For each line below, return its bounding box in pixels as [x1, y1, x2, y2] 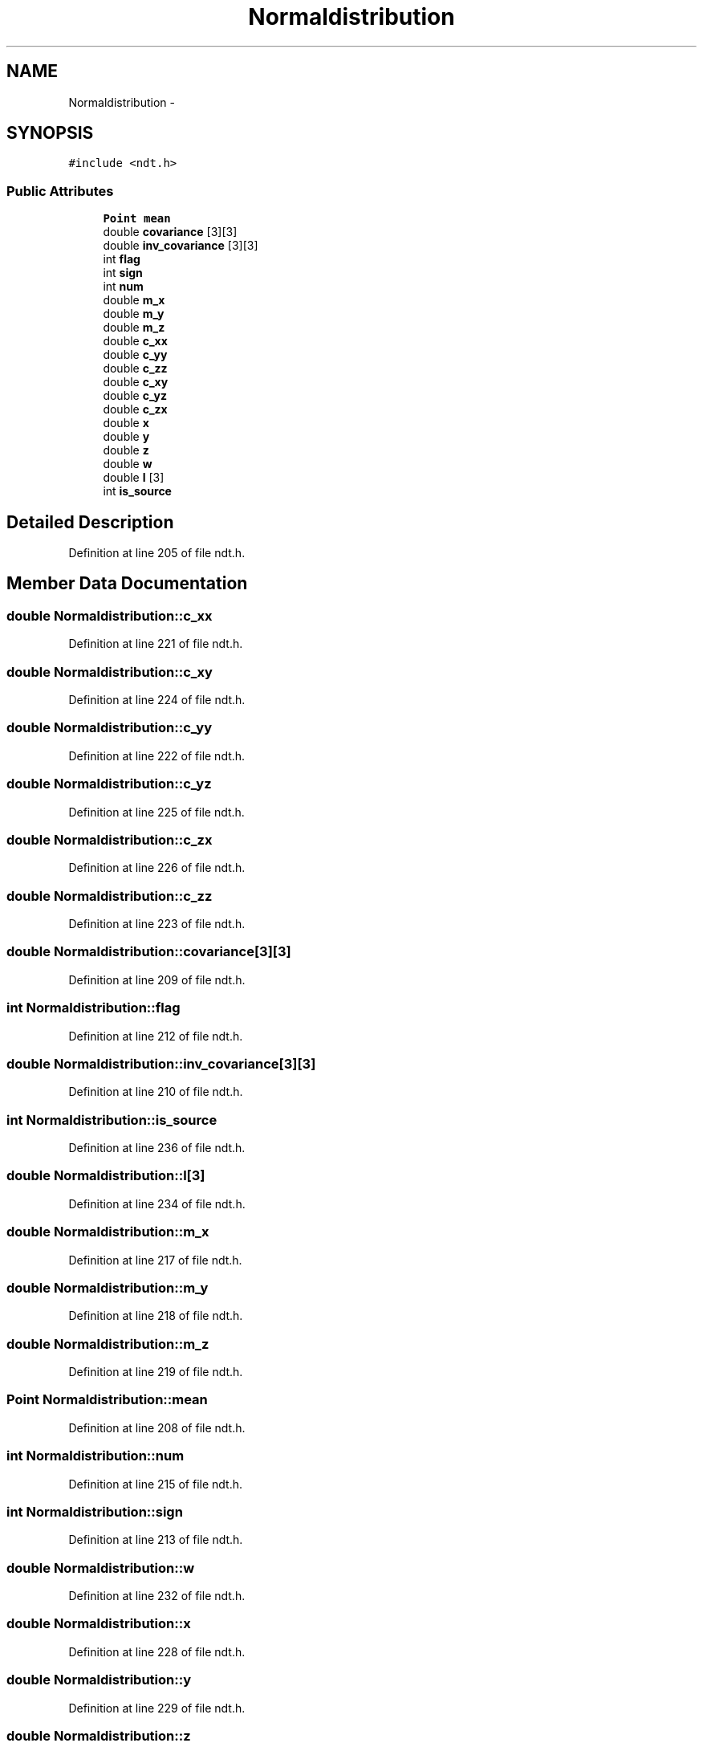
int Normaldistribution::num [6, 1448, 185, 1464]
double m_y [103, 307, 165, 321]
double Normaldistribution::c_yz [6, 776, 212, 792]
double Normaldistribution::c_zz [6, 887, 213, 904]
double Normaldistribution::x [6, 1615, 191, 1632]
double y [103, 430, 150, 444]
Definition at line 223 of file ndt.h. [68, 917, 246, 931]
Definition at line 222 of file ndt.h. [68, 748, 246, 763]
